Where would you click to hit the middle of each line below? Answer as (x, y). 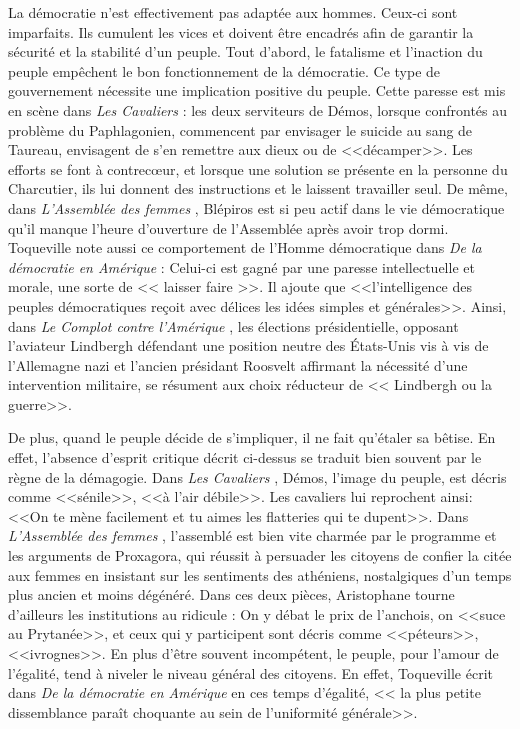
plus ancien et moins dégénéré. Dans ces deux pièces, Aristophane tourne (231, 594)
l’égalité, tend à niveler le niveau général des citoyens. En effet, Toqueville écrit (250, 672)
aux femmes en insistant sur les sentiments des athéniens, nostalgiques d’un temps (260, 574)
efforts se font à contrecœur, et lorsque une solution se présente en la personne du (258, 168)
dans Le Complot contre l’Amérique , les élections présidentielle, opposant (233, 325)
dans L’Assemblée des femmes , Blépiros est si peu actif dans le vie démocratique (256, 207)
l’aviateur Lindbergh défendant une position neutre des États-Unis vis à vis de (248, 345)
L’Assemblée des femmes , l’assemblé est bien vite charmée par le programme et (252, 535)
